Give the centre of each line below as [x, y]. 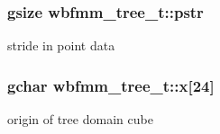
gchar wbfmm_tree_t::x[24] [111, 85]
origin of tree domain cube [80, 119]
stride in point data [61, 45]
